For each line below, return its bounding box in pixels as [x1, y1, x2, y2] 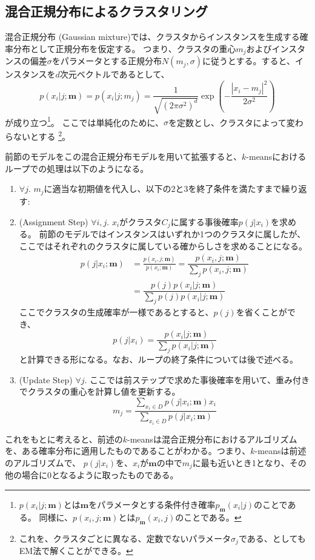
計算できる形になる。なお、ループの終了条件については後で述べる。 [27, 353, 298, 365]
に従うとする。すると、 [202, 54, 296, 67]
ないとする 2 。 [13, 128, 71, 142]
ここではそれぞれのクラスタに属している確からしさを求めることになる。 [19, 239, 308, 252]
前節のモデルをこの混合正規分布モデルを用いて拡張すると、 [5, 150, 242, 163]
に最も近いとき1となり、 [192, 456, 290, 469]
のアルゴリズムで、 [5, 456, 81, 469]
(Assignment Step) [19, 215, 88, 228]
